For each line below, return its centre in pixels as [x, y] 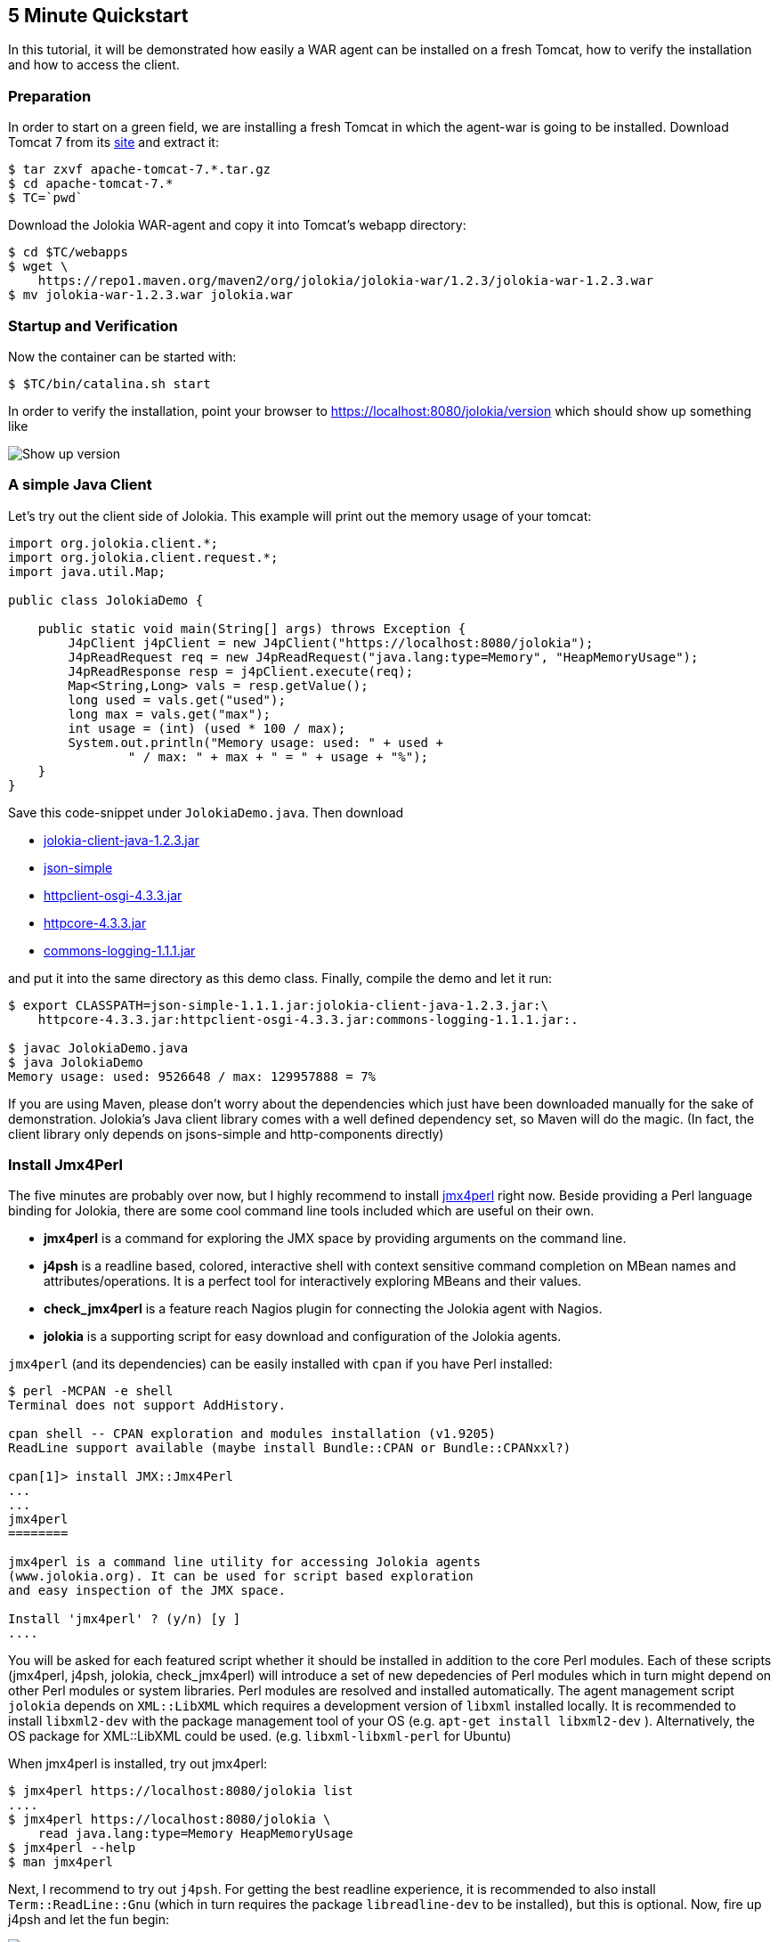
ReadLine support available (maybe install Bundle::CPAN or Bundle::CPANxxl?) [290, 1448]
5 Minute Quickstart [98, 16]
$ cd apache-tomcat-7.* [91, 184]
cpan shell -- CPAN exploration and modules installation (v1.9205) [252, 1434]
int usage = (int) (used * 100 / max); [207, 728]
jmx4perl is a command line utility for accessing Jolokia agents [245, 1562]
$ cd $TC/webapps [68, 252]
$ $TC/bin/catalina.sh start [109, 383]
